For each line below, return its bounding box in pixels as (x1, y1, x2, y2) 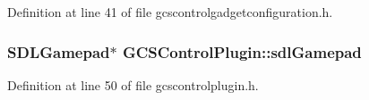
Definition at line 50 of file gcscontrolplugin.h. (7, 75, 259, 94)
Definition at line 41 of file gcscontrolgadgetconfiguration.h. (7, 3, 333, 21)
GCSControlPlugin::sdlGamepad (122, 40, 362, 62)
